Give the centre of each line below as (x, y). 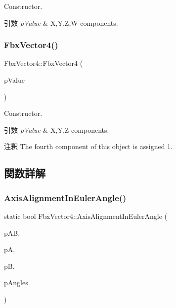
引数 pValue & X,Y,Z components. (57, 129)
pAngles (16, 282)
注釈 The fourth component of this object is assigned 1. (88, 146)
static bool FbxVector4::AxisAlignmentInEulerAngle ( (86, 216)
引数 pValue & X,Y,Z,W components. (61, 23)
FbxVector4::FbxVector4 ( (44, 63)
